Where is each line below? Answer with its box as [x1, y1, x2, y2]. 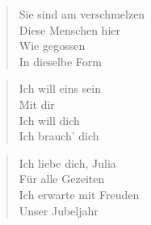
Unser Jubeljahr [19, 202, 99, 219]
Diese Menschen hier [19, 21, 120, 38]
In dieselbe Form [19, 52, 102, 69]
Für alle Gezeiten [19, 170, 105, 187]
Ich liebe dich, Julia [19, 154, 116, 171]
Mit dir [19, 95, 55, 112]
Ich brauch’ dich [19, 127, 99, 144]
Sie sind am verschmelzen [19, 6, 145, 22]
